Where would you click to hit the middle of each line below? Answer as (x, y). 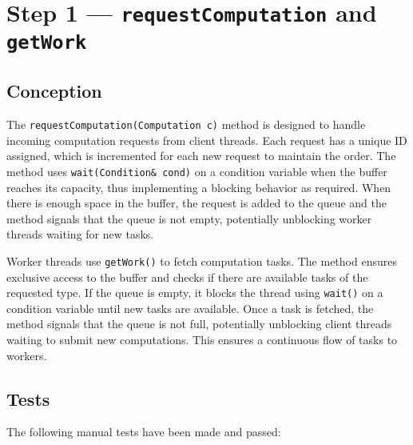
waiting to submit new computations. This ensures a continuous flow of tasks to (202, 339)
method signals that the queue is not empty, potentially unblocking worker (189, 218)
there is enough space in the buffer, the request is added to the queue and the (197, 203)
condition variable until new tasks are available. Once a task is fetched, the (190, 308)
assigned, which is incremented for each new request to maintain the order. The (201, 156)
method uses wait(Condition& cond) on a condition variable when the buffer (197, 171)
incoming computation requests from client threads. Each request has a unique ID (207, 140)
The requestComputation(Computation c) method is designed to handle (186, 124)
